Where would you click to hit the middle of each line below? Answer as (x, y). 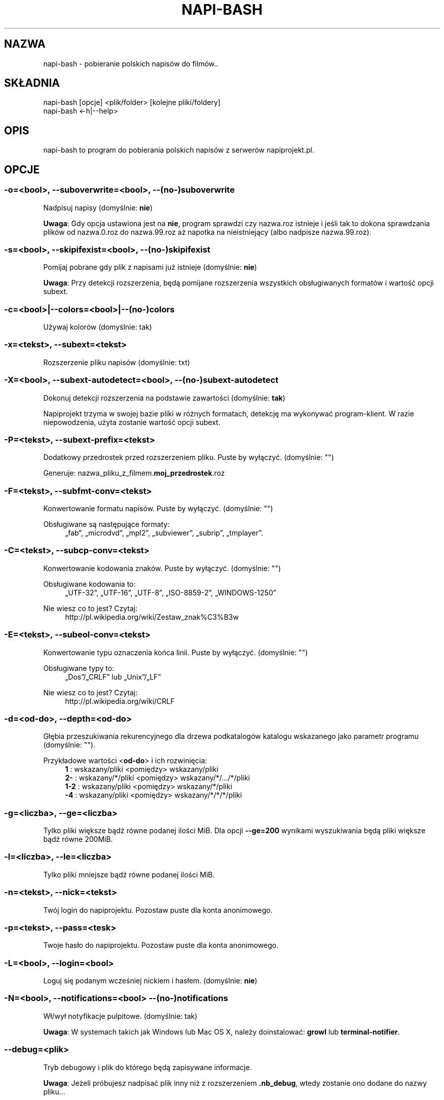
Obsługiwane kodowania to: (89, 584)
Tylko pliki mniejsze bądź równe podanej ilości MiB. (129, 874)
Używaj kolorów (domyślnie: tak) (98, 327)
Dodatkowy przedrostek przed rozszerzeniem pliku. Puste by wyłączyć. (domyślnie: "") (189, 457)
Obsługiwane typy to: (79, 668)
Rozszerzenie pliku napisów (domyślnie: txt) (117, 362)
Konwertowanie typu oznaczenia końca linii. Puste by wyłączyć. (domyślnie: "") (176, 652)
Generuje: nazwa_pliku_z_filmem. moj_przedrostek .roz (134, 473)
